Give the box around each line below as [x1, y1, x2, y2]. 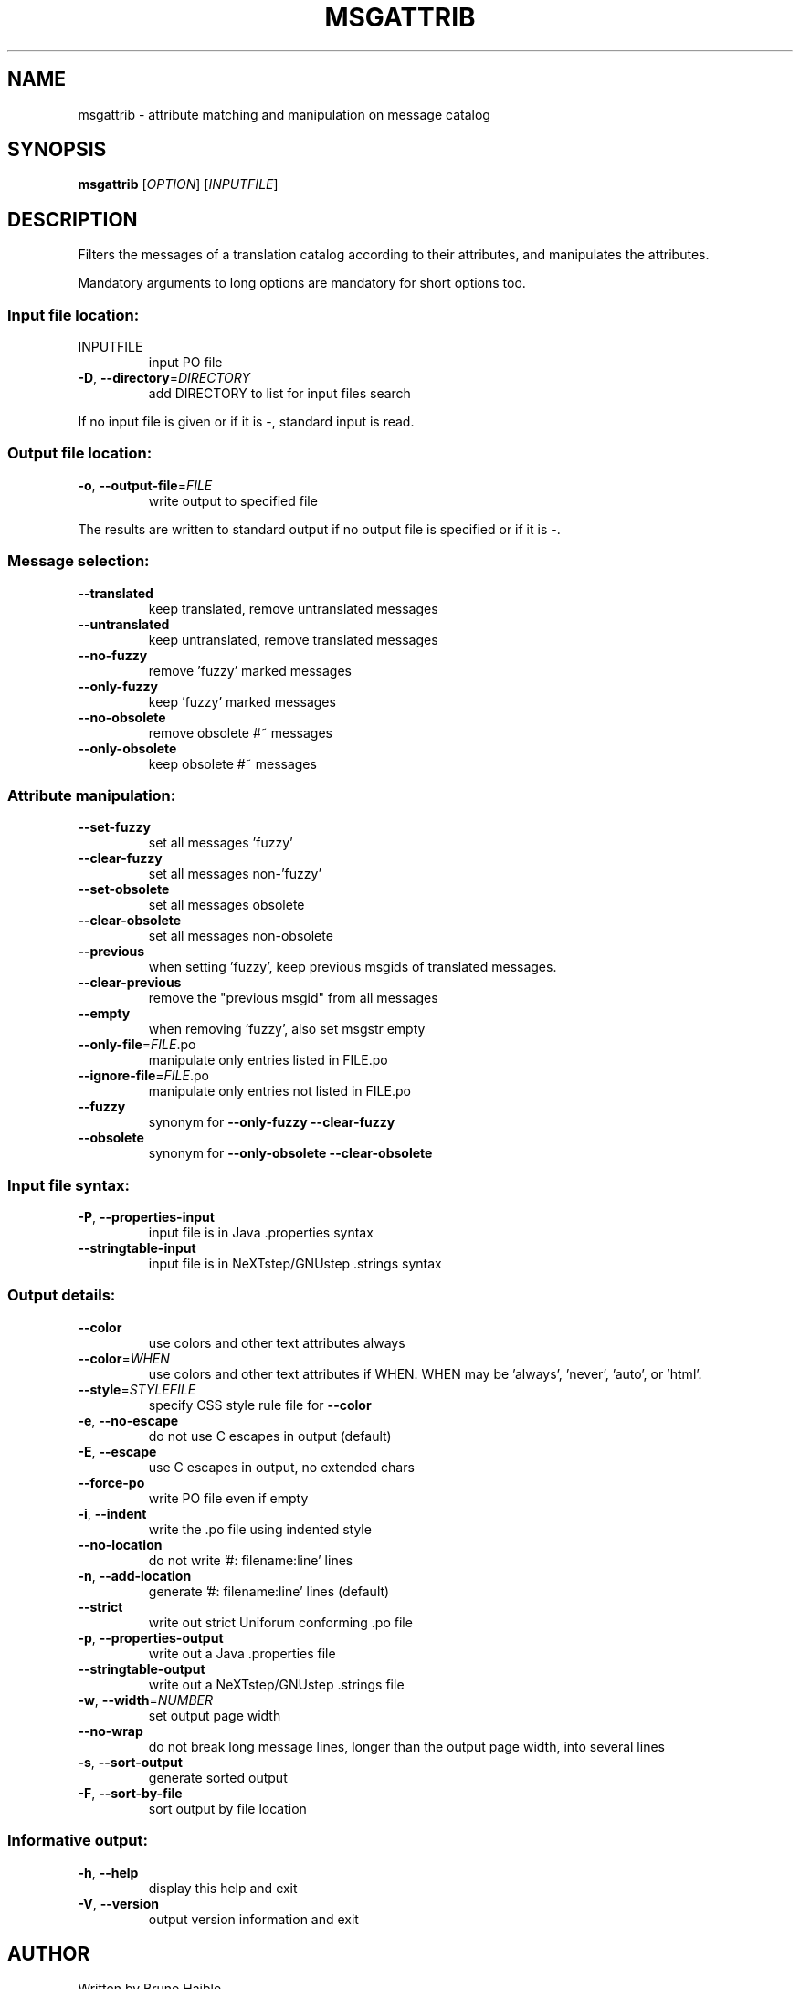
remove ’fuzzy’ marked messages [148, 662, 352, 679]
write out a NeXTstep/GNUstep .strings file [148, 1676, 405, 1692]
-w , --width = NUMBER [78, 1691, 213, 1708]
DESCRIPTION [7, 207, 138, 231]
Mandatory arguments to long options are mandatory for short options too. [78, 275, 526, 291]
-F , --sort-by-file [78, 1784, 183, 1801]
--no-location [78, 1536, 163, 1552]
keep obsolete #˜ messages [148, 755, 317, 772]
